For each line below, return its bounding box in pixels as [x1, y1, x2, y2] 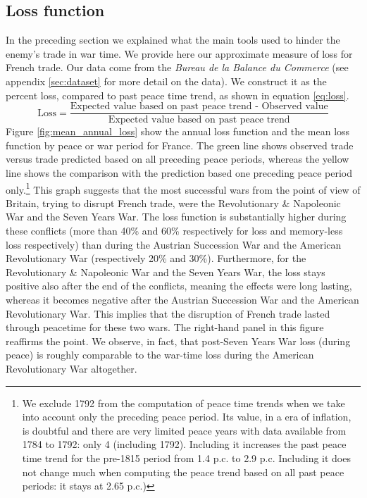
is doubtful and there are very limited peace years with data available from [22, 423, 347, 437]
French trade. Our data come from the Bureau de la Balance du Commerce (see [6, 60, 349, 75]
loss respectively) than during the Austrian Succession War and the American [6, 237, 342, 251]
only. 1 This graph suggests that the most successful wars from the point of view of [6, 180, 361, 197]
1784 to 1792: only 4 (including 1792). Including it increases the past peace [22, 437, 347, 452]
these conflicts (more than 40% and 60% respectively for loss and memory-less [6, 223, 343, 238]
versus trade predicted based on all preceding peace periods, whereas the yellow [6, 151, 349, 166]
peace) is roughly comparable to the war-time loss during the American [6, 347, 314, 362]
